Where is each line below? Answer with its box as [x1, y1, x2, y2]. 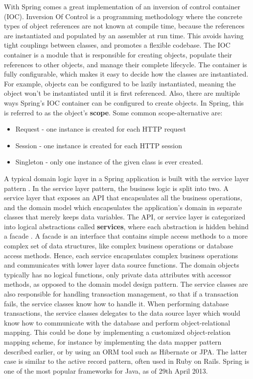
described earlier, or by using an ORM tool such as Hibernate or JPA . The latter [4, 346, 247, 356]
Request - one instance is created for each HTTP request [15, 124, 186, 134]
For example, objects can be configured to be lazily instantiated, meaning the [4, 78, 236, 88]
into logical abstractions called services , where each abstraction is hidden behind [4, 221, 249, 231]
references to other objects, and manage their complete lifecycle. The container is [4, 59, 247, 69]
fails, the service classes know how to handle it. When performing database [4, 298, 229, 308]
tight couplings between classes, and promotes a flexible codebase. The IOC [4, 40, 230, 50]
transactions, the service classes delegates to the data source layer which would [4, 308, 240, 318]
